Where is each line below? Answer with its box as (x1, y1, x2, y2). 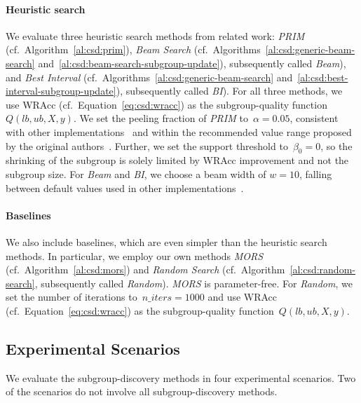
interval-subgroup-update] (6, 83, 116, 98)
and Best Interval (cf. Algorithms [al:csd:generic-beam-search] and (6, 69, 293, 84)
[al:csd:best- (297, 69, 348, 84)
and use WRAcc (207, 289, 278, 304)
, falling (299, 166, 332, 181)
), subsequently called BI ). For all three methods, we (116, 83, 343, 98)
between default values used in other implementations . (6, 180, 244, 195)
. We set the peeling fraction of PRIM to (73, 111, 248, 125)
